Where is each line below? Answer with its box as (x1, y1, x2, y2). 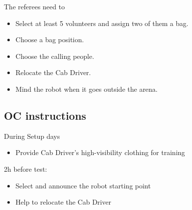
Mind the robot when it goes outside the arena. (15, 83, 158, 94)
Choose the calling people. (15, 51, 95, 61)
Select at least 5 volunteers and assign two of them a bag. (15, 18, 189, 28)
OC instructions (4, 107, 86, 123)
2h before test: (4, 163, 48, 174)
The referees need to (4, 1, 65, 11)
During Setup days (4, 131, 60, 141)
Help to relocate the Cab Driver (15, 197, 111, 207)
